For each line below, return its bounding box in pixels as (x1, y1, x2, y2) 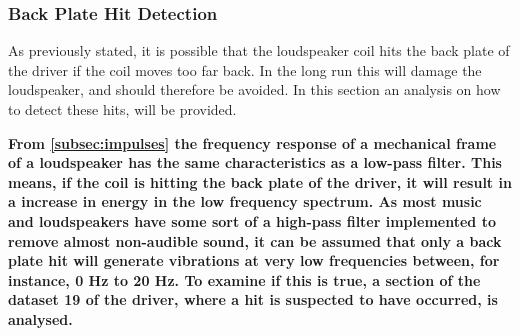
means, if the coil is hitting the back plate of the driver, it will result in (8, 171, 512, 192)
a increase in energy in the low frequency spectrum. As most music (8, 191, 482, 212)
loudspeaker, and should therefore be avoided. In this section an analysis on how (8, 79, 501, 100)
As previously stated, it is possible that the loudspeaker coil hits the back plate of (8, 40, 510, 61)
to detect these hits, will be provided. (8, 99, 237, 119)
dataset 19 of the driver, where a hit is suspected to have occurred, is (8, 289, 498, 310)
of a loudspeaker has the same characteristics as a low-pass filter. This (8, 152, 502, 173)
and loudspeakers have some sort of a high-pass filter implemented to (8, 210, 496, 231)
